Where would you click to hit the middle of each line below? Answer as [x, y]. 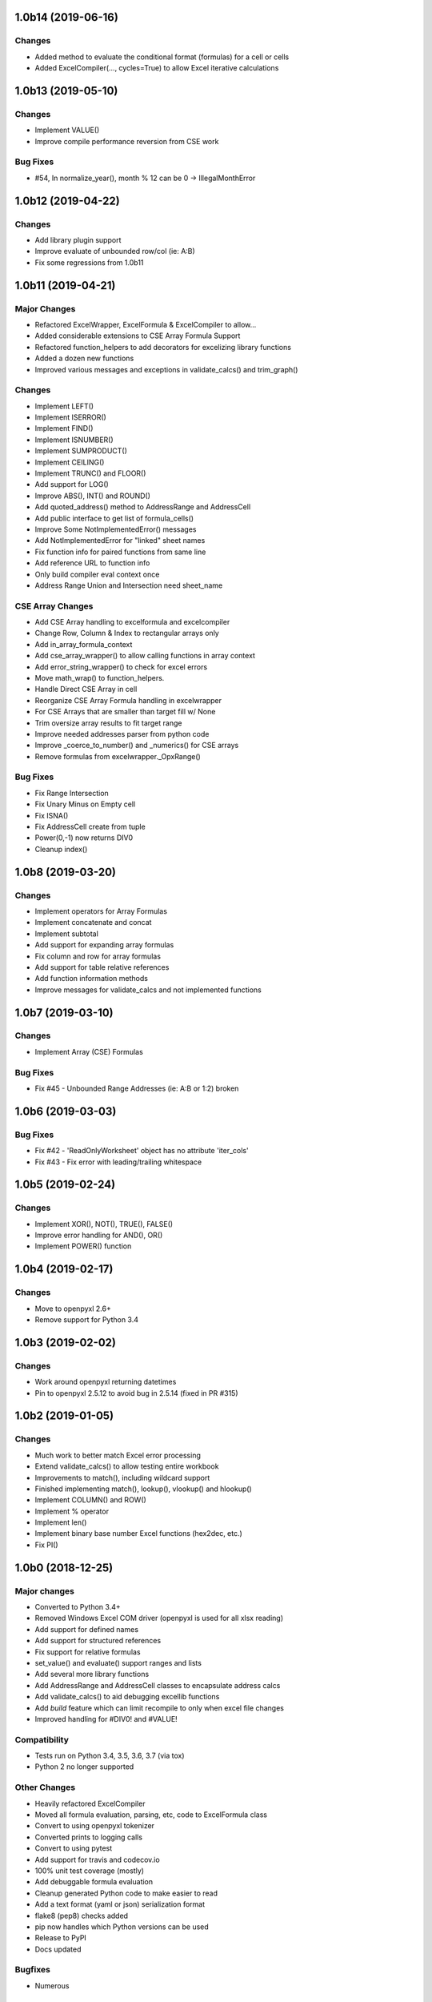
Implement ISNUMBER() [74, 440]
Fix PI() [47, 1545]
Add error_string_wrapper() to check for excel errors [121, 667]
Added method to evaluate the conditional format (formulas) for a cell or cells [162, 57]
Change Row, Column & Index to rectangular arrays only [127, 633]
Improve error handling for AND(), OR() [99, 1235]
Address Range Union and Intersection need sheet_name [129, 585]
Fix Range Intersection [72, 793]
